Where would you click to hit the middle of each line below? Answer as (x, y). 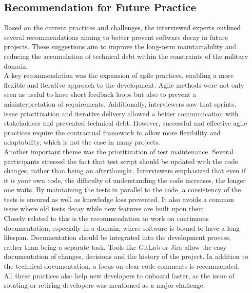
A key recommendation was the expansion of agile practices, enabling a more (119, 75)
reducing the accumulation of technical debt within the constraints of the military (126, 56)
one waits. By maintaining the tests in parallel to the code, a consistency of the (123, 190)
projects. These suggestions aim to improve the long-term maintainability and (120, 46)
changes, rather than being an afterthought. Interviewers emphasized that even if (125, 171)
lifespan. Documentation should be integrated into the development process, (117, 237)
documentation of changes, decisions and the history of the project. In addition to (126, 256)
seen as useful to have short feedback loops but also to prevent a (100, 94)
